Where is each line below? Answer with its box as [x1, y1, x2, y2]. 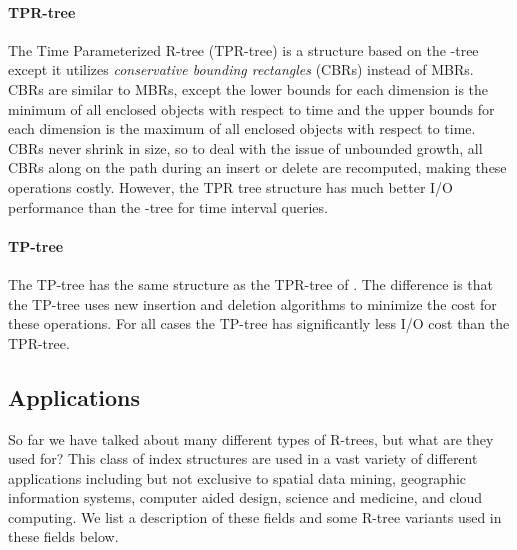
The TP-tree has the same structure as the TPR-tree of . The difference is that [8, 273, 493, 294]
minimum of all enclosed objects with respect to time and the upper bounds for [8, 98, 495, 119]
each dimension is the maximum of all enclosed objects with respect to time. [8, 118, 476, 139]
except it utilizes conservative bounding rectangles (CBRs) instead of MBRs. [8, 59, 474, 80]
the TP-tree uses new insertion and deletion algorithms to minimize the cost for [8, 293, 497, 314]
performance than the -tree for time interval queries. [8, 196, 328, 217]
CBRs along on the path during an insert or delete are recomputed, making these [8, 157, 507, 178]
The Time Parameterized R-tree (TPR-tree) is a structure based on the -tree [8, 39, 479, 60]
